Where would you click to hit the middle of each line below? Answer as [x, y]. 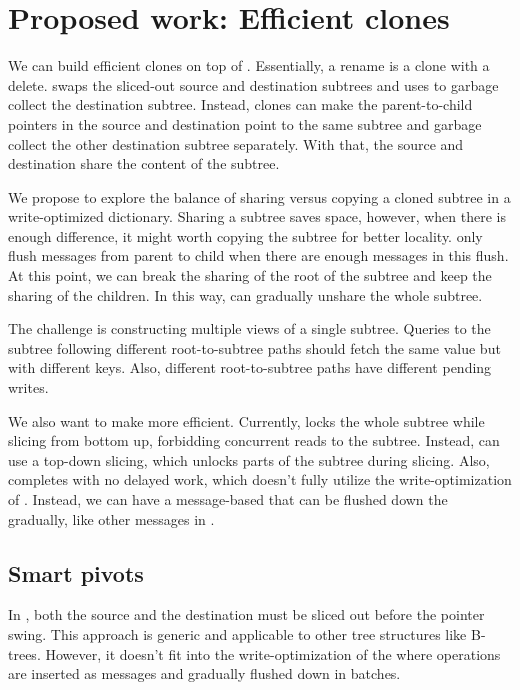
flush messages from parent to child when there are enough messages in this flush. [258, 255]
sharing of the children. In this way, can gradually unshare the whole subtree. [245, 294]
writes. [28, 387]
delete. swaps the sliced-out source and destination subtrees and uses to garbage [253, 84]
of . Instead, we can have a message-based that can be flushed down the [228, 499]
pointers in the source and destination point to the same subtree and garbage [245, 123]
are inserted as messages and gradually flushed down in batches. [204, 673]
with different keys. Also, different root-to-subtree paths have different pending [250, 367]
